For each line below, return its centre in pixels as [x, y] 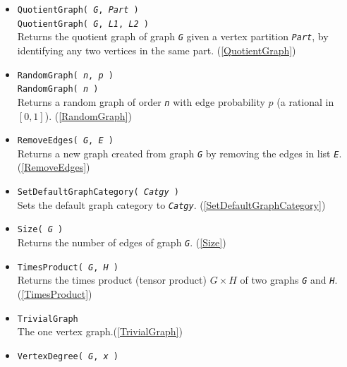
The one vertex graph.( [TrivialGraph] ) [100, 331]
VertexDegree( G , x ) [68, 356]
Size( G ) [40, 230]
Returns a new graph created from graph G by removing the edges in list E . [179, 153]
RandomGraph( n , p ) [65, 75]
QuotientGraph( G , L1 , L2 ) [83, 24]
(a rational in [305, 101]
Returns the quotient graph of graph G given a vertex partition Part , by [173, 36]
